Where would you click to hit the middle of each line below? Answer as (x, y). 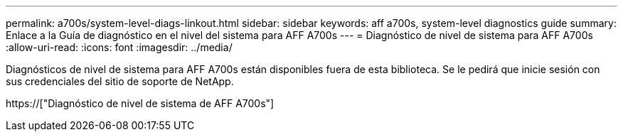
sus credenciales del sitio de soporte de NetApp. (120, 81)
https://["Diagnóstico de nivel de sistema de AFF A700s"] (140, 103)
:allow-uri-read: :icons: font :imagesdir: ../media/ (119, 47)
